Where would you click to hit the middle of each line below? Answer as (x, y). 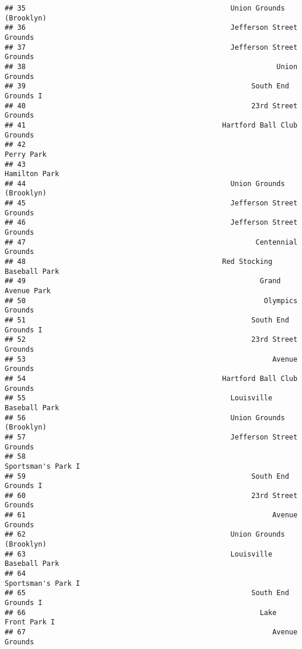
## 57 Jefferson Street (151, 437)
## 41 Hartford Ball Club (151, 125)
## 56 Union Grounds (145, 418)
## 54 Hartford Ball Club (151, 378)
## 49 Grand (143, 281)
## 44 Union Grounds (145, 183)
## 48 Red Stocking (139, 262)
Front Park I (30, 622)
